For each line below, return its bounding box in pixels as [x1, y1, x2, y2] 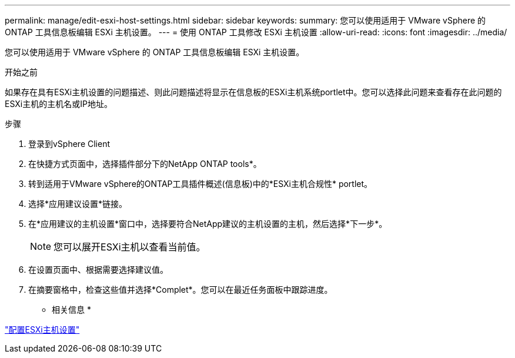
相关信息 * [52, 305, 91, 314]
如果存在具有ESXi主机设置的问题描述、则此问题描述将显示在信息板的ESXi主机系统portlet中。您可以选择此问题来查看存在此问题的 [5, 87, 502, 97]
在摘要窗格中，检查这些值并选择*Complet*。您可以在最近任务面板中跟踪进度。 [28, 285, 333, 295]
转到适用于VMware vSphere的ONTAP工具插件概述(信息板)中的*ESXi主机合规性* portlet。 [28, 179, 373, 189]
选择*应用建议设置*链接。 [28, 199, 128, 209]
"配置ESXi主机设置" [5, 324, 80, 334]
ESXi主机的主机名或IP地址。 [5, 99, 112, 109]
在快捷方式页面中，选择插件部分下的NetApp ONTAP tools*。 [28, 159, 262, 169]
